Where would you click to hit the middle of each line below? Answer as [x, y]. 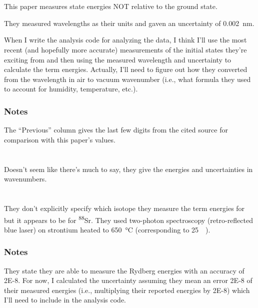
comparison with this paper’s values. [60, 139]
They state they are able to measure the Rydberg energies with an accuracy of [124, 270]
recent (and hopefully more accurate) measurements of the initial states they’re [125, 49]
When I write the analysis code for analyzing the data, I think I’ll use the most [125, 40]
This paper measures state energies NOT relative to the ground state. [111, 6]
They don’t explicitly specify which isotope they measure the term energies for [124, 208]
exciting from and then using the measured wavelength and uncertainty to [118, 59]
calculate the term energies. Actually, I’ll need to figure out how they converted [126, 69]
